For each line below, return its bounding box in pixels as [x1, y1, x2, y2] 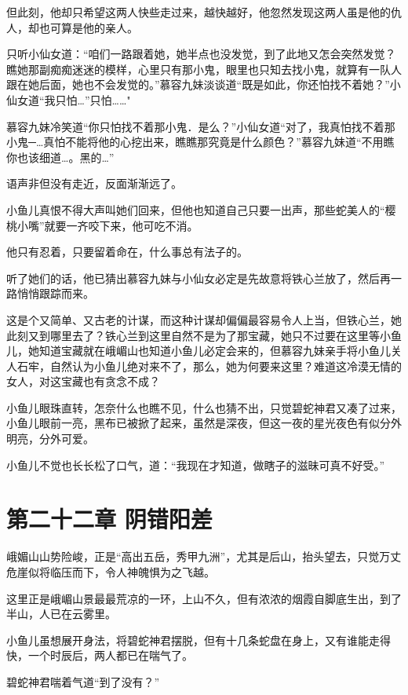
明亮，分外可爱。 [6, 430, 94, 447]
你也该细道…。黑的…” [6, 148, 115, 165]
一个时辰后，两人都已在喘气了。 [27, 647, 193, 664]
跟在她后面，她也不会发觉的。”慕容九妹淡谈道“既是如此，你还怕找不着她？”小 [6, 76, 401, 93]
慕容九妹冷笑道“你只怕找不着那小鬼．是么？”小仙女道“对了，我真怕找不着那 [6, 118, 395, 134]
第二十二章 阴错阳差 [6, 503, 213, 535]
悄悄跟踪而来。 [16, 285, 94, 302]
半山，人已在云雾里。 [6, 605, 116, 622]
